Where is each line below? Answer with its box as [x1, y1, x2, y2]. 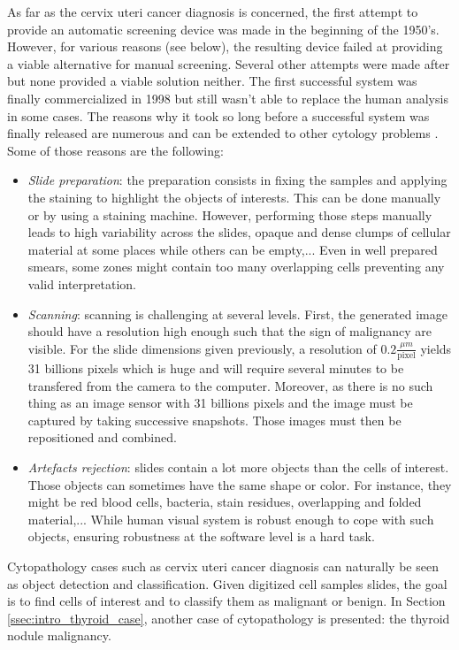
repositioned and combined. [27, 428, 177, 447]
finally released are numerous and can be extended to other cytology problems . [7, 124, 439, 142]
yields [420, 339, 452, 357]
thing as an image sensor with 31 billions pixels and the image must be [27, 394, 413, 412]
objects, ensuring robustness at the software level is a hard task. [27, 527, 375, 546]
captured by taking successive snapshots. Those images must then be [27, 410, 402, 429]
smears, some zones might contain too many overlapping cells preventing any [27, 257, 445, 276]
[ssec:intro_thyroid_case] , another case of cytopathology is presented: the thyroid [7, 608, 450, 627]
